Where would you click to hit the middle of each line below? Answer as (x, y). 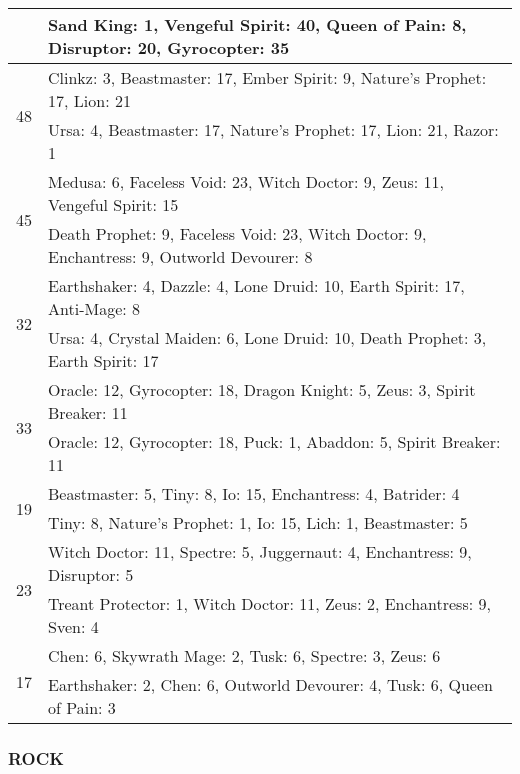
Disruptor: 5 (91, 574)
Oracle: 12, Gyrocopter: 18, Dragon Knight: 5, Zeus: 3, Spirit (262, 389)
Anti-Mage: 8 (94, 308)
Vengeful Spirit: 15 (113, 204)
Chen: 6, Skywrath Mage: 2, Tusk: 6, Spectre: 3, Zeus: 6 (244, 655)
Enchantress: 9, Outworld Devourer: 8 (180, 256)
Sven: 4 (73, 626)
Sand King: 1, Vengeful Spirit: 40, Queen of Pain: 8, (257, 24)
